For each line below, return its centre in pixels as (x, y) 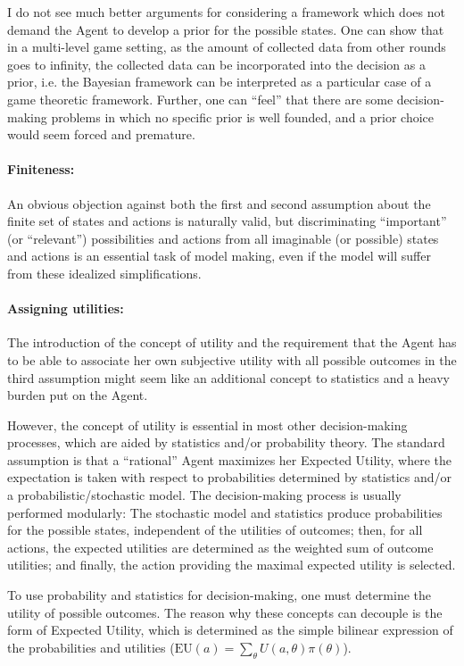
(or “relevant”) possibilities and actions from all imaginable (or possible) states (223, 238)
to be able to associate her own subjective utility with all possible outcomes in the (232, 359)
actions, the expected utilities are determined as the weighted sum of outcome (220, 547)
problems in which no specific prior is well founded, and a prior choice (243, 117)
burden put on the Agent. (78, 395)
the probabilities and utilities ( (91, 647)
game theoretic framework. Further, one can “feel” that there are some (200, 99)
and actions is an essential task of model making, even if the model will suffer (219, 256)
